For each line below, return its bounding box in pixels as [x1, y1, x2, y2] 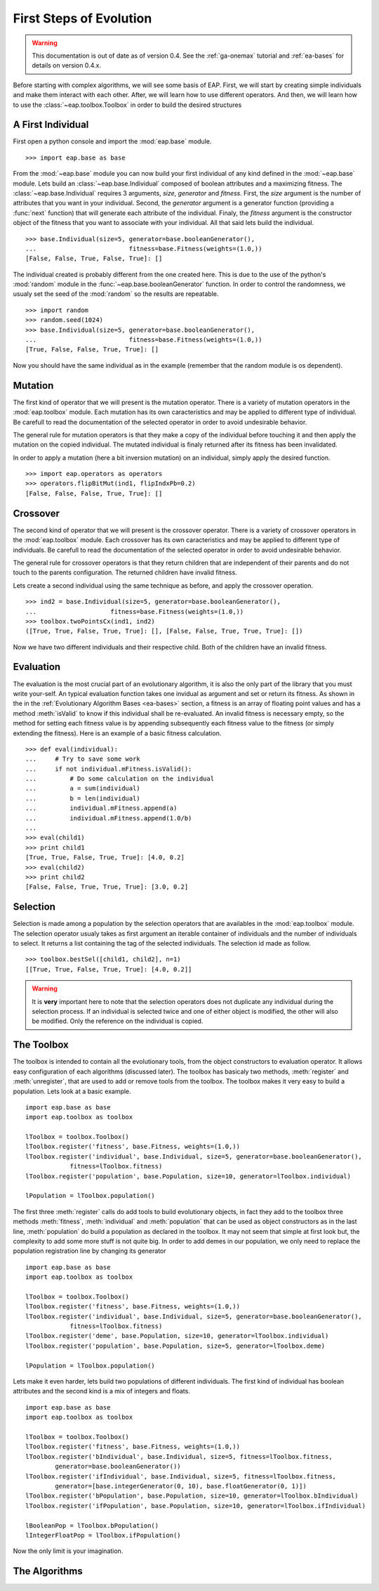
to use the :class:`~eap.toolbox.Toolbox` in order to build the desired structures [13, 101, 242, 109]
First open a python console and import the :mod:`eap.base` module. [13, 137, 212, 146]
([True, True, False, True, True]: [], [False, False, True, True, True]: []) [25, 627, 303, 636]
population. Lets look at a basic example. [13, 1087, 131, 1095]
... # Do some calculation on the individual [25, 775, 214, 783]
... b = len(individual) [25, 794, 140, 802]
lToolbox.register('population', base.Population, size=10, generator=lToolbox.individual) [25, 1172, 351, 1180]
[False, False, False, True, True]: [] [25, 489, 163, 497]
